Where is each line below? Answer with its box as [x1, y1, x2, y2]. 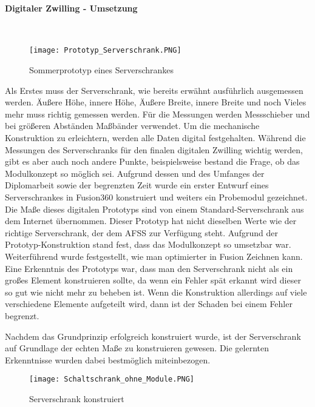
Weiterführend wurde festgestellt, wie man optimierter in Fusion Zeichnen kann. [5, 250, 303, 262]
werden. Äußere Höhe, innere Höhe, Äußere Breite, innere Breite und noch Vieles [5, 96, 307, 108]
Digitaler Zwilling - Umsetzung [5, 1, 138, 14]
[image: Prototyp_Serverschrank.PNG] [29, 46, 181, 55]
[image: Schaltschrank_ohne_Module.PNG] [29, 375, 195, 384]
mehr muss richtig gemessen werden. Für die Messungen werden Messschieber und [5, 107, 310, 120]
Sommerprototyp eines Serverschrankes [29, 64, 174, 76]
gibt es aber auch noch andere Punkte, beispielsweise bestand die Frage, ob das [5, 155, 300, 168]
